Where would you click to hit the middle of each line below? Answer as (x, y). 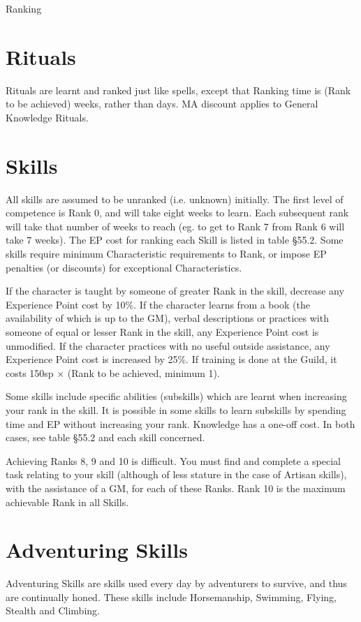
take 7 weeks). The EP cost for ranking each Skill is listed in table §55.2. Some (175, 240)
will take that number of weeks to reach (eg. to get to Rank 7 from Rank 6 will (175, 226)
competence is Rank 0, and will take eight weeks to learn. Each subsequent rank (177, 213)
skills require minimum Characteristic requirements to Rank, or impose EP (166, 253)
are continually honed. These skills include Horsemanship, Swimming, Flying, (171, 597)
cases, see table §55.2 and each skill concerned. (105, 437)
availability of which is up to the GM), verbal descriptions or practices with (167, 318)
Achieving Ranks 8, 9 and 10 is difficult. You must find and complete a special (173, 460)
